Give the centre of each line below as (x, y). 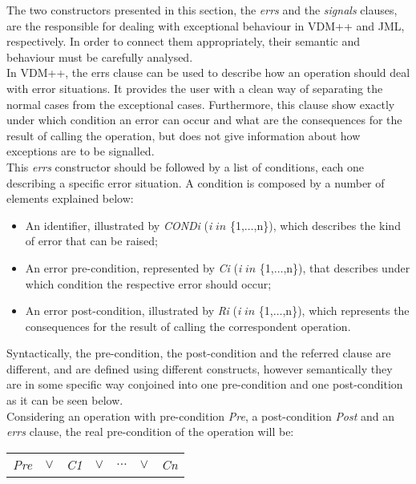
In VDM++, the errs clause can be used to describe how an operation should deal (208, 73)
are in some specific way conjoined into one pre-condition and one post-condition (205, 384)
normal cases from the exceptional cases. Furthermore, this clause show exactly (201, 104)
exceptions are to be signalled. (81, 151)
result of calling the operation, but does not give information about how (184, 135)
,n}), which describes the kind (327, 225)
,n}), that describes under (347, 267)
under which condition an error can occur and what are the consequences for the (204, 120)
